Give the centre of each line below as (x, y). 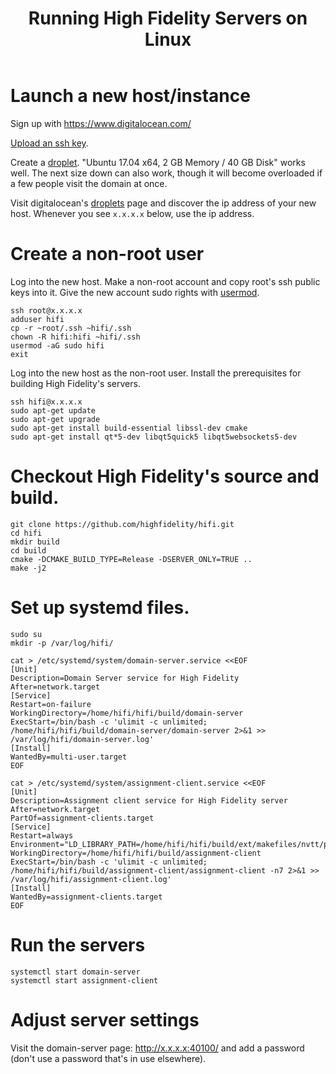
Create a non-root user (107, 254)
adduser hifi (37, 319)
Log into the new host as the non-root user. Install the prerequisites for (156, 373)
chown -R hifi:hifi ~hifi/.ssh (75, 337)
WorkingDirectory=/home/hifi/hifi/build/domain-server (127, 713)
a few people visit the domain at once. (89, 183)
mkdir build (35, 542)
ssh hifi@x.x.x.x (46, 402)
